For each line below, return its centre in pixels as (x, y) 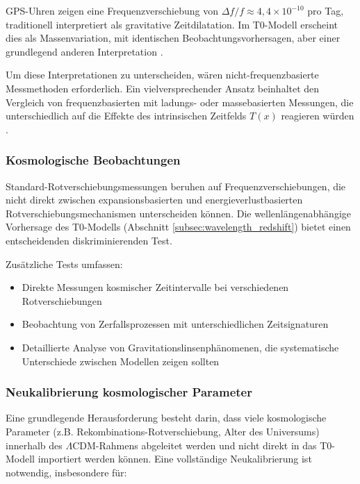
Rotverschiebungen (62, 300)
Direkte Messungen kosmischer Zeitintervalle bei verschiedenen (155, 287)
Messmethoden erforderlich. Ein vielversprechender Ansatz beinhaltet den (163, 88)
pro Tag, (326, 10)
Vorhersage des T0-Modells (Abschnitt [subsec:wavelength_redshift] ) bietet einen (178, 227)
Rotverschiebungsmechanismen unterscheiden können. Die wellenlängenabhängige (178, 213)
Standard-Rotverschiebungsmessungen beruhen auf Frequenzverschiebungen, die (176, 186)
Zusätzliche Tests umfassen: (64, 264)
